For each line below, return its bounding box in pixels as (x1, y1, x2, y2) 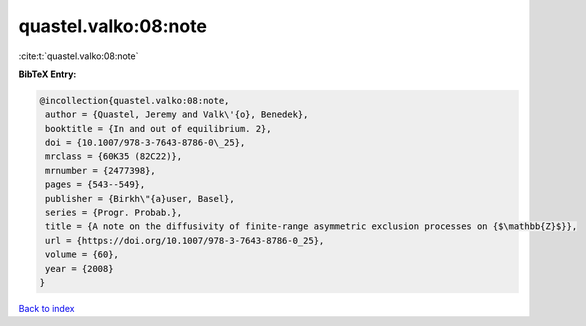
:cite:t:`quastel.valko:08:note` (18, 50, 139, 62)
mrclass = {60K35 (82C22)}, (45, 151, 183, 162)
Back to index (18, 302, 75, 314)
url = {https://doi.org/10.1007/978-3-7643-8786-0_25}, (45, 235, 325, 246)
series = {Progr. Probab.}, (45, 207, 183, 219)
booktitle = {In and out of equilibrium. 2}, (45, 123, 272, 134)
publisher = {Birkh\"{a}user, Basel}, (45, 193, 235, 204)
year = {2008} (45, 263, 114, 274)
